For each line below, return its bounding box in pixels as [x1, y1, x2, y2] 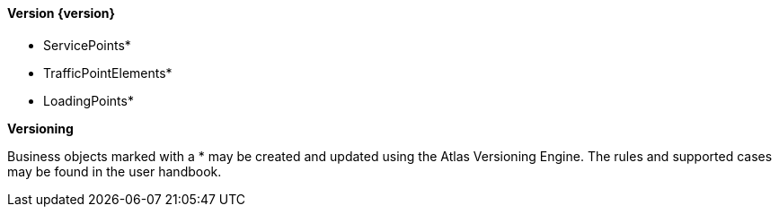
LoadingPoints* [43, 92, 134, 108]
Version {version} [7, 5, 116, 21]
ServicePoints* [43, 37, 131, 53]
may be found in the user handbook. [7, 163, 222, 179]
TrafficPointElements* [43, 64, 173, 81]
